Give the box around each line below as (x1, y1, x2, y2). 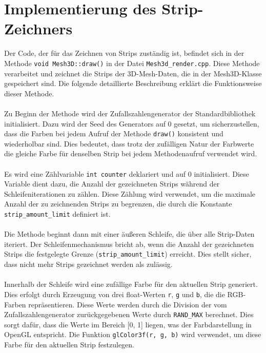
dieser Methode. (4, 88, 54, 98)
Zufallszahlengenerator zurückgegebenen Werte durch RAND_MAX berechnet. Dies (4, 309, 254, 320)
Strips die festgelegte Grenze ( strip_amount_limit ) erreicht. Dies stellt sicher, (4, 248, 252, 259)
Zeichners (4, 18, 73, 39)
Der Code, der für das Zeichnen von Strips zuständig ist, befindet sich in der (4, 48, 244, 58)
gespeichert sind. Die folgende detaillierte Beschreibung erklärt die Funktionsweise (4, 78, 262, 89)
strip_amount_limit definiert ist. (4, 209, 111, 219)
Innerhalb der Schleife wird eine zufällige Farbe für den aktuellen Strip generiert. (4, 279, 258, 289)
